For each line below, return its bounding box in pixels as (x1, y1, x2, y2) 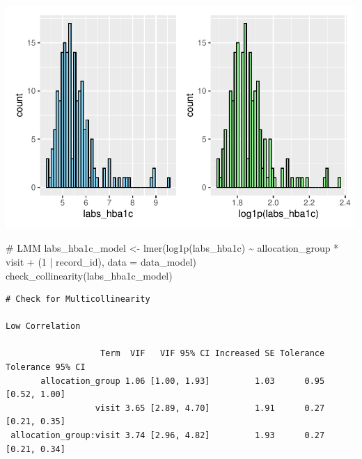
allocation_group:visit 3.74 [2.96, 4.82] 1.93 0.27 (10, 430, 325, 441)
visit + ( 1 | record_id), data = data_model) (6, 254, 197, 268)
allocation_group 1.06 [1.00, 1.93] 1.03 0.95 (40, 376, 325, 386)
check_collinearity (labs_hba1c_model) (6, 268, 173, 282)
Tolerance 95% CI (6, 362, 86, 373)
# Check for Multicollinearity (6, 294, 150, 305)
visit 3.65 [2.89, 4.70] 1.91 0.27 (95, 403, 325, 413)
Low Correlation (6, 321, 81, 332)
